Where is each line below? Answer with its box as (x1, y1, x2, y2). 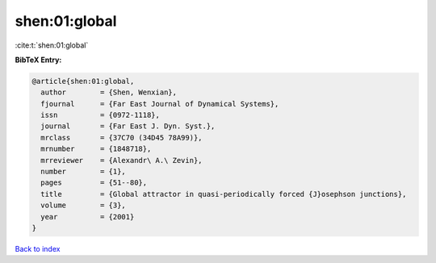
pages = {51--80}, (40, 178, 148, 187)
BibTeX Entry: (15, 55, 62, 65)
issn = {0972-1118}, (40, 111, 161, 120)
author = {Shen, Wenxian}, (40, 88, 178, 97)
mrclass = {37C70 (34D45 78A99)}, (40, 133, 203, 142)
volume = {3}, (40, 201, 127, 210)
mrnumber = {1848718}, (40, 144, 152, 153)
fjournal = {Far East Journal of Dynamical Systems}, (40, 99, 279, 108)
